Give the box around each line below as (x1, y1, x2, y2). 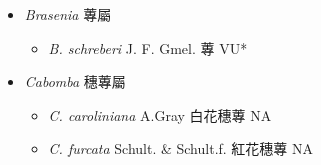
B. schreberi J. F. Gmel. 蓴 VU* (48, 37, 248, 58)
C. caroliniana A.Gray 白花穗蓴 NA (48, 104, 272, 125)
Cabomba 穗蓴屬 (24, 71, 126, 92)
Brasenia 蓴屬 (24, 4, 112, 24)
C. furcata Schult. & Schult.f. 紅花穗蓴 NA (48, 138, 314, 159)
